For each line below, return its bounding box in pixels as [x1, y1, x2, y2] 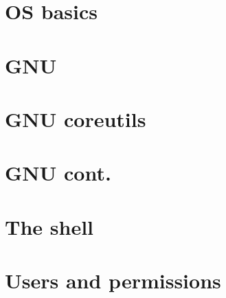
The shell [5, 212, 93, 240]
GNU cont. [5, 159, 111, 187]
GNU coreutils [5, 104, 146, 133]
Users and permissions [5, 266, 221, 295]
